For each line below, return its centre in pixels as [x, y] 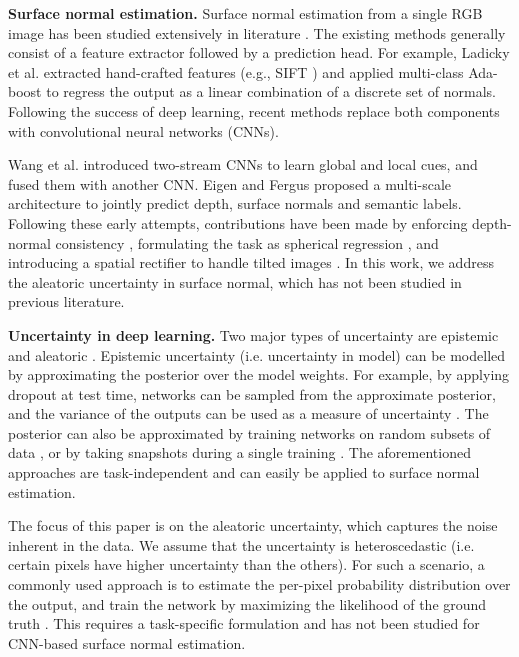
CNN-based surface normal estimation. [127, 642]
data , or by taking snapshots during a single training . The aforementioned [239, 452]
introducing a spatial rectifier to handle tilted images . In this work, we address [251, 262]
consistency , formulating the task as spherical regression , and [247, 242]
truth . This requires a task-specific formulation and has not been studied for [244, 623]
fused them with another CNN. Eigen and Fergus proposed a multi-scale [229, 183]
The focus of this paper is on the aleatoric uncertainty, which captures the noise [253, 525]
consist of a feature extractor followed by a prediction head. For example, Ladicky [259, 52]
